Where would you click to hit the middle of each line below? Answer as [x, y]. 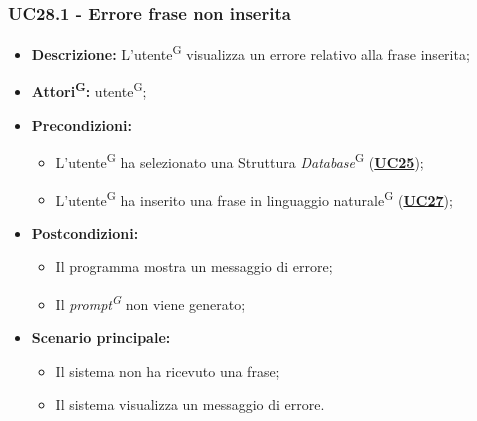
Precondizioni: [81, 124]
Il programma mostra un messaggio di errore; [194, 266]
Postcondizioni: [85, 232]
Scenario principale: [101, 337]
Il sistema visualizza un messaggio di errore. [190, 404]
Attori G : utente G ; [89, 90]
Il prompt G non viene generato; [150, 302]
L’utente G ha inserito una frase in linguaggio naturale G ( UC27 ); [254, 198]
